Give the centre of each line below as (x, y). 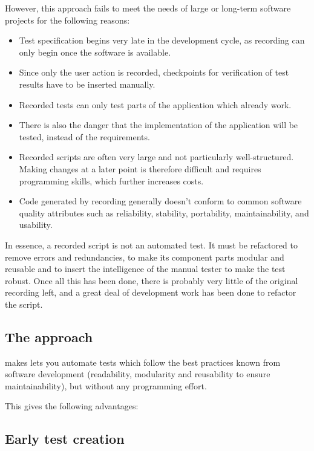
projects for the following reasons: (67, 20)
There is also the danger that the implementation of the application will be (159, 125)
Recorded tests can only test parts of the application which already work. (155, 104)
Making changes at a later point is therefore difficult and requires (140, 168)
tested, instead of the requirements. (84, 136)
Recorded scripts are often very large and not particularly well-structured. (156, 157)
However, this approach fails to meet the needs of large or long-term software (148, 8)
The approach (49, 336)
